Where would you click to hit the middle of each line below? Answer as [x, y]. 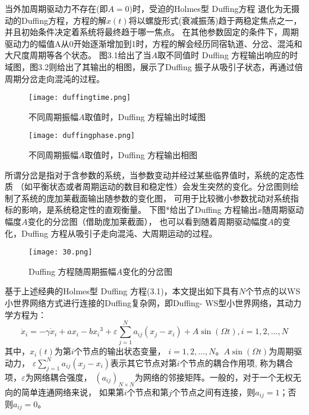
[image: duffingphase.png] [82, 136]
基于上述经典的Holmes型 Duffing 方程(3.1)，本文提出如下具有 [122, 291]
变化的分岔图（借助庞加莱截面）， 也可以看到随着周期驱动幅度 [148, 221]
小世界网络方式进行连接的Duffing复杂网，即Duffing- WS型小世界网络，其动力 [153, 303]
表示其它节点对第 [144, 362]
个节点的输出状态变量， [120, 351]
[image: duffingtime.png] [80, 98]
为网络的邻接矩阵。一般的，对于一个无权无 [218, 377]
